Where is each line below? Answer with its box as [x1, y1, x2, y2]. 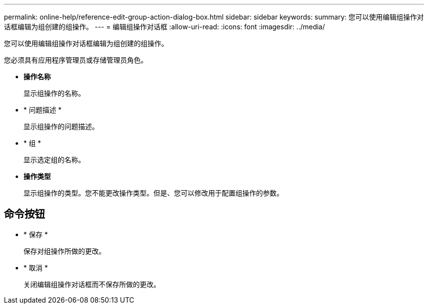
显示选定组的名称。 [23, 155, 85, 164]
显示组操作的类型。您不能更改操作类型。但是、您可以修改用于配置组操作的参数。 [23, 189, 283, 197]
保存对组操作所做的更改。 [23, 246, 106, 255]
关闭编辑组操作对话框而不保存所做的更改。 [23, 280, 160, 288]
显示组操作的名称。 [23, 89, 85, 97]
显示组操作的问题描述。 [23, 122, 99, 131]
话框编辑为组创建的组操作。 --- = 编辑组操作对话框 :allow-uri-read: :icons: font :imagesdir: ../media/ [4, 22, 325, 31]
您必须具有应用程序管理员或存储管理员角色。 [4, 56, 148, 64]
